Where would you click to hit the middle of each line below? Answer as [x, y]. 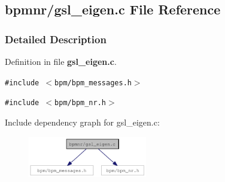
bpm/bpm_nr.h [80, 103]
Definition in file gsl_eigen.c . [61, 61]
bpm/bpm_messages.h [93, 83]
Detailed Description [56, 39]
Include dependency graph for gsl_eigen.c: [82, 122]
